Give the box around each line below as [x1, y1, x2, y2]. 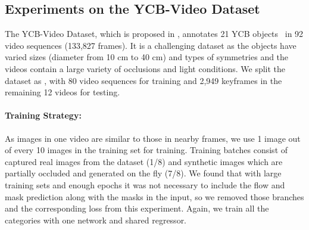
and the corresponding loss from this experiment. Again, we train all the [5, 202, 269, 215]
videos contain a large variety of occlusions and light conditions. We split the [5, 62, 286, 74]
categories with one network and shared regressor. [5, 213, 187, 226]
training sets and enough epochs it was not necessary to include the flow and [5, 178, 285, 191]
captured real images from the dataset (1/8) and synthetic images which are [5, 155, 283, 167]
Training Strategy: [5, 109, 82, 122]
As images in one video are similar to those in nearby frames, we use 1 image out [5, 132, 301, 144]
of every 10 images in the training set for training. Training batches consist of [5, 144, 288, 156]
